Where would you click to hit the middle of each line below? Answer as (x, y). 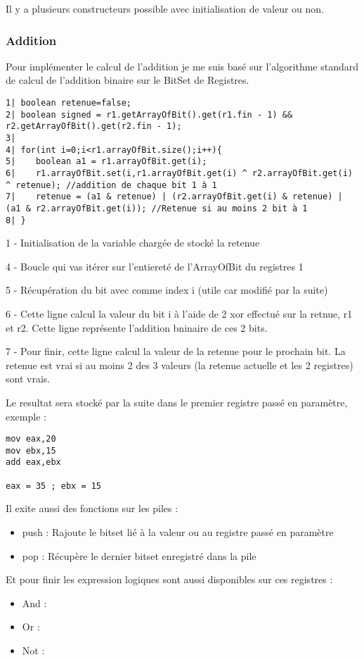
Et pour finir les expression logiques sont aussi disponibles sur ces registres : (169, 579)
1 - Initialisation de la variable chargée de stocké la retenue (133, 243)
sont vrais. (28, 379)
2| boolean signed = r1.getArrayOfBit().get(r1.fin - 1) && (149, 114)
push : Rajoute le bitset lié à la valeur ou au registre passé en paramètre (178, 532)
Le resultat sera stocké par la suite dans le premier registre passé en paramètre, (177, 402)
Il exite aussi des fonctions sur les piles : (92, 508)
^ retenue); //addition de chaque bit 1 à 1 (111, 185)
